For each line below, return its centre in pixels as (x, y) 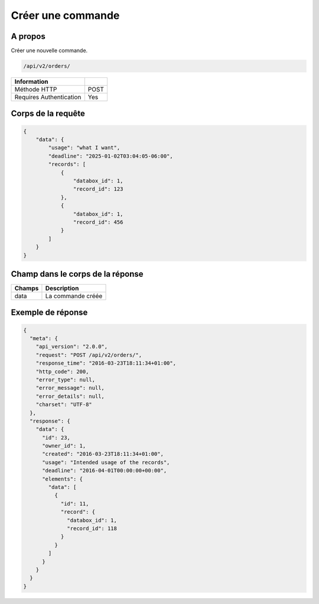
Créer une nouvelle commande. (49, 51)
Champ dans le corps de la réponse (77, 274)
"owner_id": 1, (64, 446)
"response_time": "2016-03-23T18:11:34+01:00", (106, 363)
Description (62, 288)
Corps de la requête (48, 114)
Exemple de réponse (49, 313)
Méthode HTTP (36, 90)
